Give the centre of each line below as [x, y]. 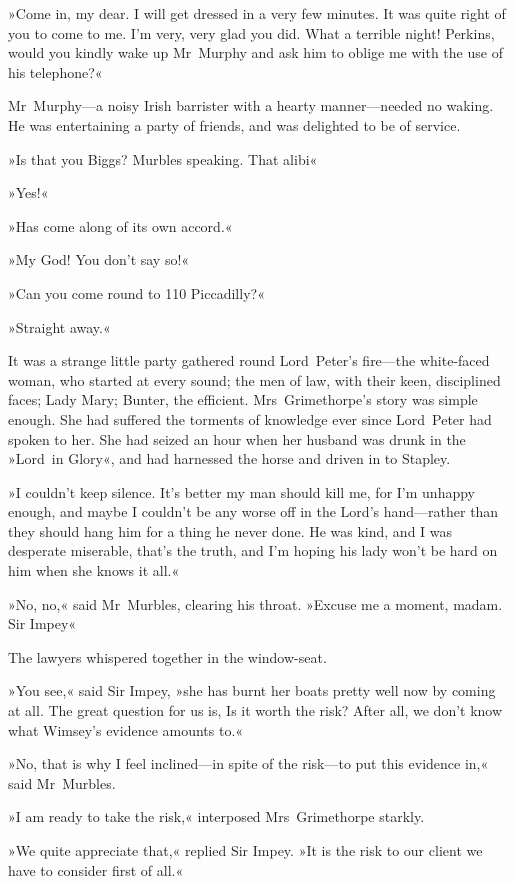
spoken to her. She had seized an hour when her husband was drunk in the [237, 438]
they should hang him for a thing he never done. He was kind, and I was [230, 530]
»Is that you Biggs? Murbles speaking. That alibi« [163, 158]
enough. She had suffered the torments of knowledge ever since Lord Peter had [250, 418]
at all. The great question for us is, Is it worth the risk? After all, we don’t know [255, 710]
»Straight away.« [59, 326]
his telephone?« [55, 71]
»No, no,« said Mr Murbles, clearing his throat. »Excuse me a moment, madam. [255, 603]
